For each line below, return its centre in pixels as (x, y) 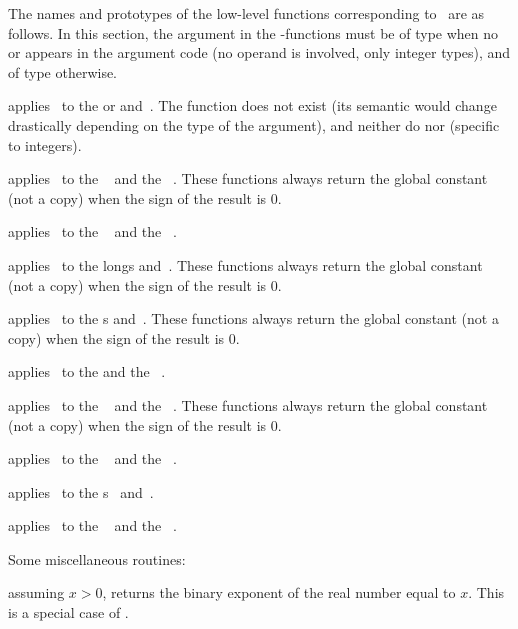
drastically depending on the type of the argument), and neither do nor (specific (254, 124)
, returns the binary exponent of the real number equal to (279, 592)
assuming (36, 592)
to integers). (45, 144)
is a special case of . (68, 612)
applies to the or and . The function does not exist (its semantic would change (252, 105)
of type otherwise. (63, 71)
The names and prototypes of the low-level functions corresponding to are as (246, 13)
